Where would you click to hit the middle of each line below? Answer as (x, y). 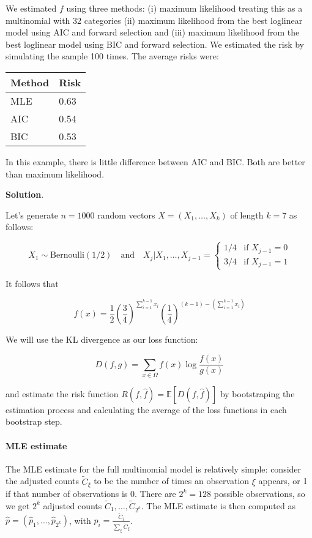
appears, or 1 (283, 481)
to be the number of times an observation (172, 481)
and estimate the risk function (62, 393)
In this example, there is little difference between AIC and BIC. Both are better (155, 161)
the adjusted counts (42, 481)
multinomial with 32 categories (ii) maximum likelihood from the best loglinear (154, 20)
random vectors (126, 215)
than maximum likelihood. (55, 174)
